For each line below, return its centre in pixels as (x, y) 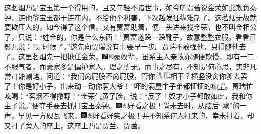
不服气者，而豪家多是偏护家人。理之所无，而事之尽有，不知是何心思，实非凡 (130, 66)
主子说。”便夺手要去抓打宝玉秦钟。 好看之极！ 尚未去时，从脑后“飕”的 (122, 106)
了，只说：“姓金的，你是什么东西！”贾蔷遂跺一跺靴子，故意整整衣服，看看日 (130, 37)
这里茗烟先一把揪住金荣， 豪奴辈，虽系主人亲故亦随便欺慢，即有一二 (136, 56)
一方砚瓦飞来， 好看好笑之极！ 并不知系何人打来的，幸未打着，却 (143, 115)
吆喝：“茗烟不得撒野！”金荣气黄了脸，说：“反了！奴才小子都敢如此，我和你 (128, 96)
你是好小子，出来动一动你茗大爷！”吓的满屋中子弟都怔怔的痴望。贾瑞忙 (136, 86)
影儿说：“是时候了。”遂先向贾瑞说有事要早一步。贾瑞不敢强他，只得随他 (122, 47)
